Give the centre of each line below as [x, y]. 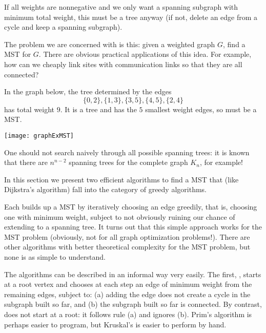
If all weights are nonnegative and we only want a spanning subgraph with [121, 7]
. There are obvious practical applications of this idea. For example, [145, 54]
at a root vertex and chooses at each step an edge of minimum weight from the [128, 284]
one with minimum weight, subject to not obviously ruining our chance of [120, 216]
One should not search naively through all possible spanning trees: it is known [127, 152]
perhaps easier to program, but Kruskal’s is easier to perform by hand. [115, 324]
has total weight [29, 109]
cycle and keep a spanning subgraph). [63, 27]
